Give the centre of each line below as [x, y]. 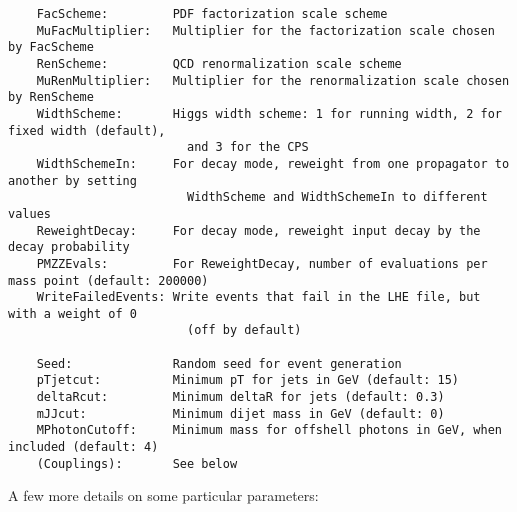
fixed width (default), [87, 130]
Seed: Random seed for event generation [219, 363]
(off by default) [244, 330]
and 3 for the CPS [247, 147]
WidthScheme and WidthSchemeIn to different [337, 197]
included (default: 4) [83, 447]
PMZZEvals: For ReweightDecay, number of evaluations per [262, 263]
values [29, 213]
